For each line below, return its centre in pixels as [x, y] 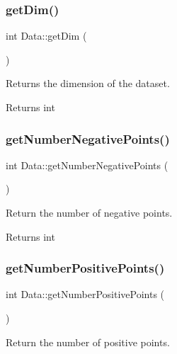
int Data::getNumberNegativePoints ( [87, 165]
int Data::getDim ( [46, 36]
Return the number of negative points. [89, 212]
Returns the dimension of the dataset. [88, 83]
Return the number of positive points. [88, 342]
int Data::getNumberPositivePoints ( [85, 294]
